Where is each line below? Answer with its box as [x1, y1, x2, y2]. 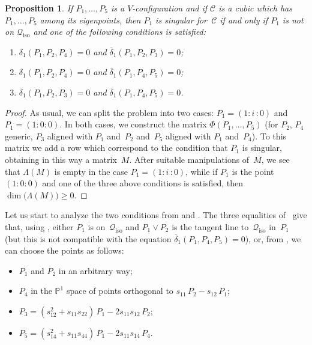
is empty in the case [54, 165, 128, 177]
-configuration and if [132, 2, 208, 14]
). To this [251, 129, 287, 142]
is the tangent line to [172, 220, 249, 233]
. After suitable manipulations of [129, 153, 250, 165]
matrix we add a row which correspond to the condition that [5, 141, 228, 154]
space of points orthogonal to [66, 284, 173, 297]
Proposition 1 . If [5, 2, 73, 14]
